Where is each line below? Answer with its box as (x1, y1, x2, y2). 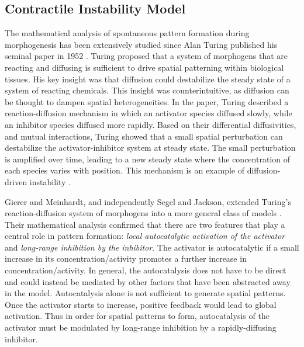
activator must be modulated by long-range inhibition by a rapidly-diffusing (5, 321, 277, 334)
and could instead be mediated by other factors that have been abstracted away (5, 275, 291, 287)
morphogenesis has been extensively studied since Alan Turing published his (5, 38, 278, 50)
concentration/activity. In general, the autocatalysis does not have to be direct (5, 264, 286, 276)
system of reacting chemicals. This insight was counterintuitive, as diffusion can (5, 84, 289, 96)
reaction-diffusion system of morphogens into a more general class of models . (5, 207, 282, 219)
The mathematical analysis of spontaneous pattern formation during (5, 27, 250, 39)
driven (5, 175, 27, 188)
